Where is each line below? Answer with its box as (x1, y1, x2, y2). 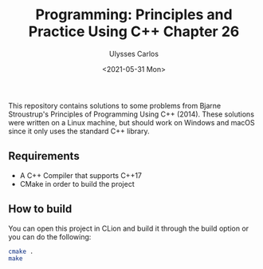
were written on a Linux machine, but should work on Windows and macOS (8, 117, 255, 127)
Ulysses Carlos (108, 49, 159, 58)
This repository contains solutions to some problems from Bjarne (8, 101, 222, 110)
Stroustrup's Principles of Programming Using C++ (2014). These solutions (8, 109, 255, 119)
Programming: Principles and (35, 6, 233, 24)
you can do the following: (8, 231, 92, 241)
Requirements (8, 149, 80, 163)
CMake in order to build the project (19, 179, 135, 188)
